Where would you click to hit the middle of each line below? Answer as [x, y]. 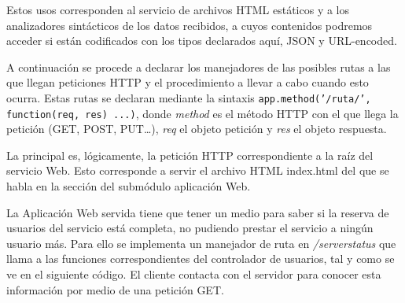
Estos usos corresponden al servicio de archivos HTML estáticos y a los [178, 9]
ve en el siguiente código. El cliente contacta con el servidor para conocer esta [194, 274]
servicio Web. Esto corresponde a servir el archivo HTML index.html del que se [198, 170]
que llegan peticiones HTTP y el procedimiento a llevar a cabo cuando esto [188, 82]
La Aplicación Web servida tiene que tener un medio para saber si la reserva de [198, 212]
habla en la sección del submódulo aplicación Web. [129, 186]
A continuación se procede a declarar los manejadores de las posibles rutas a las [199, 67]
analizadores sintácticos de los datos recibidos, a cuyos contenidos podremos [190, 25]
